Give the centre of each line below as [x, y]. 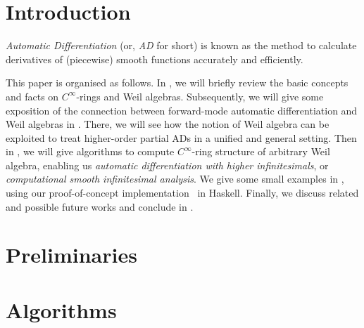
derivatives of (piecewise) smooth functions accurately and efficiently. [155, 59]
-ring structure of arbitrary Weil [261, 151]
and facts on [32, 96]
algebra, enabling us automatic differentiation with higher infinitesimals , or [167, 165]
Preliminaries [71, 255]
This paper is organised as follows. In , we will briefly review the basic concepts [177, 83]
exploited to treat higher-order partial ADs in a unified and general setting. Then [181, 137]
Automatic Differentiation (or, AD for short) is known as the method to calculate [181, 45]
